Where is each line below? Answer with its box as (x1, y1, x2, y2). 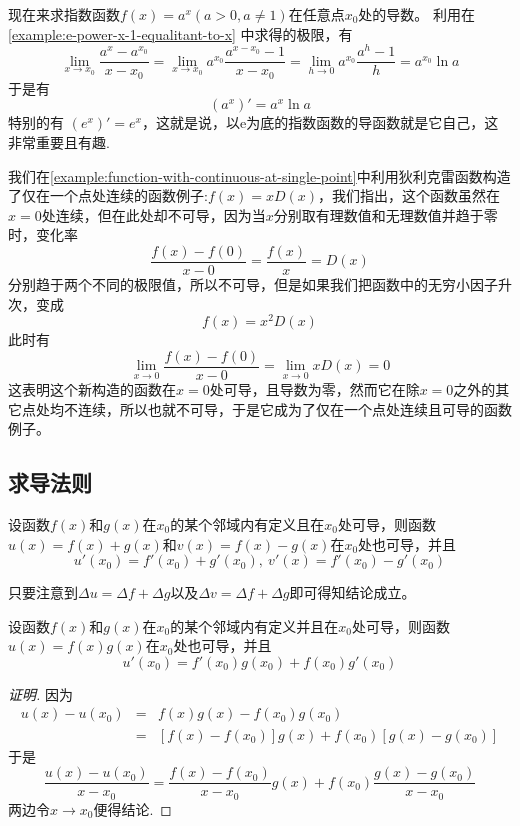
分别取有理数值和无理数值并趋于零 (273, 204, 498, 225)
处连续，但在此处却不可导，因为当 (41, 204, 266, 225)
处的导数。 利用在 (358, 4, 476, 24)
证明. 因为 (8, 683, 73, 704)
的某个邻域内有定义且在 (170, 513, 325, 534)
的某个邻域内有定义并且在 (170, 615, 339, 636)
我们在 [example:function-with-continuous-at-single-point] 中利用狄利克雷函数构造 (8, 165, 511, 186)
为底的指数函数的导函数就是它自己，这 (246, 112, 499, 133)
